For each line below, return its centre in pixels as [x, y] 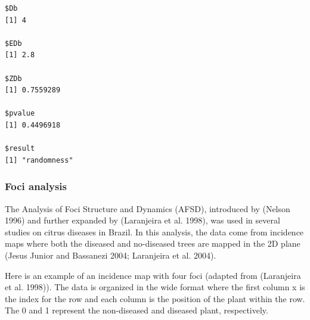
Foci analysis [36, 186]
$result [20, 149]
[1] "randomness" [39, 160]
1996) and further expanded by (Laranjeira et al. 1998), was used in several [142, 220]
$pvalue [20, 114]
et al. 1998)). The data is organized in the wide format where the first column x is [155, 287]
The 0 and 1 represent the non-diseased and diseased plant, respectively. [137, 310]
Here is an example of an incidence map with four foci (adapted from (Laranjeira [153, 275]
